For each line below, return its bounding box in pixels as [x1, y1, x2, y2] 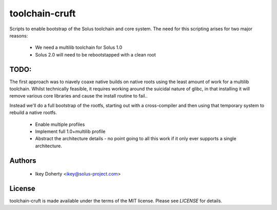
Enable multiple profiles [35, 121, 85, 127]
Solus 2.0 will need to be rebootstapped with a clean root [35, 51, 156, 58]
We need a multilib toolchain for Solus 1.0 [35, 44, 123, 51]
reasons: [9, 32, 28, 39]
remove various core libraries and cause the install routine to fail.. [9, 93, 148, 99]
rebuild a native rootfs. [9, 109, 57, 116]
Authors [9, 156, 36, 165]
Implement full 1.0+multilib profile [35, 128, 106, 135]
